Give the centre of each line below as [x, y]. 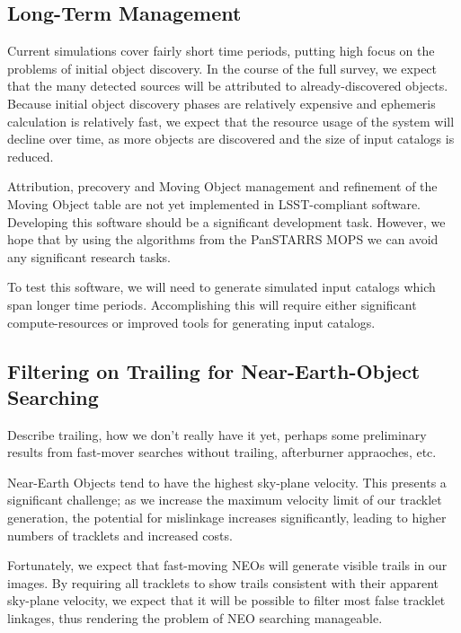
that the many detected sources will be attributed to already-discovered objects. [228, 86]
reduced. [31, 156]
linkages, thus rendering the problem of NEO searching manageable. [195, 618]
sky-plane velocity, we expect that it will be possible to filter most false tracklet [226, 600]
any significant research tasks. [89, 256]
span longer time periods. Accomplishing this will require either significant [212, 304]
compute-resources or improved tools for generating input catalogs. [191, 322]
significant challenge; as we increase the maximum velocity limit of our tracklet [225, 500]
